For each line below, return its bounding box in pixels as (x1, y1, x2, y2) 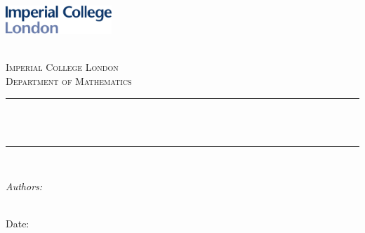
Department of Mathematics (6, 73, 132, 88)
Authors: (6, 179, 43, 194)
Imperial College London (6, 60, 119, 74)
